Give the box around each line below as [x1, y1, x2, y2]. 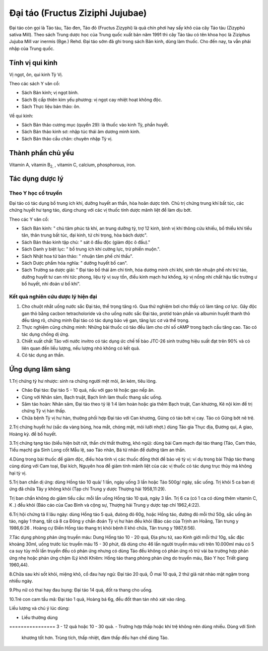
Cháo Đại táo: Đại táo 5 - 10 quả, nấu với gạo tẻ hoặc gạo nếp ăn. [21, 387, 155, 393]
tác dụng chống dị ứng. [21, 331, 69, 337]
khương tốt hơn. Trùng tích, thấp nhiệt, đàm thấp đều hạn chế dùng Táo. [21, 635, 169, 641]
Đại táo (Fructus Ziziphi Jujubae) [9, 7, 147, 18]
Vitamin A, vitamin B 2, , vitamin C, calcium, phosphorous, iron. [9, 162, 136, 169]
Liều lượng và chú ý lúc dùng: [9, 605, 69, 611]
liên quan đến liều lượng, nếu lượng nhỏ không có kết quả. [21, 345, 140, 351]
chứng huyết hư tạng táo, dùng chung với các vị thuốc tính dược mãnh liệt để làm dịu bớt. [9, 207, 192, 213]
